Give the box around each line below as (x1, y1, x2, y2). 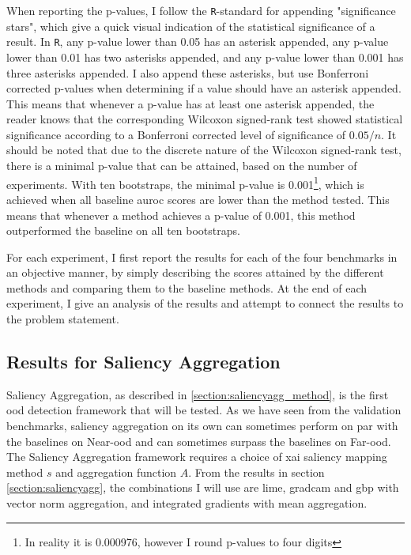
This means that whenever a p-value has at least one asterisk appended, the (6, 95, 375, 111)
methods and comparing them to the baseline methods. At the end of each (6, 279, 368, 296)
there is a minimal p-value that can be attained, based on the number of (6, 157, 357, 174)
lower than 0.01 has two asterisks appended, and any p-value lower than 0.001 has (6, 48, 404, 65)
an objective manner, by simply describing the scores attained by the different (6, 264, 384, 281)
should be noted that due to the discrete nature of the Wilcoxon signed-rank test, (6, 142, 402, 158)
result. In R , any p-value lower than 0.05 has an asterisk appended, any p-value (6, 33, 389, 50)
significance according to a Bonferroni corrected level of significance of (6, 126, 346, 142)
